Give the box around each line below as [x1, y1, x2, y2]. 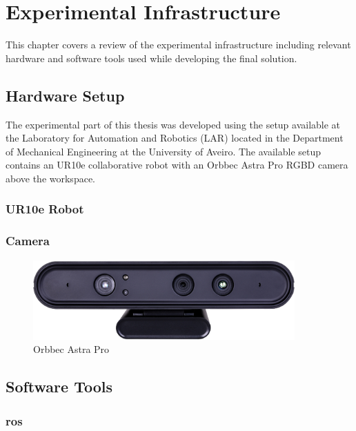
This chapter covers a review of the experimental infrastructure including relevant [6, 37, 351, 52]
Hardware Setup [6, 84, 125, 106]
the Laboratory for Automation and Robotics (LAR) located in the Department [6, 131, 344, 145]
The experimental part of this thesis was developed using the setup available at [6, 117, 341, 131]
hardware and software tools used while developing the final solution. [6, 50, 297, 65]
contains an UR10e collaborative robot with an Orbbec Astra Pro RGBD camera [6, 157, 348, 172]
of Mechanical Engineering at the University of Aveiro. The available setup [6, 144, 322, 158]
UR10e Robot [6, 200, 84, 218]
